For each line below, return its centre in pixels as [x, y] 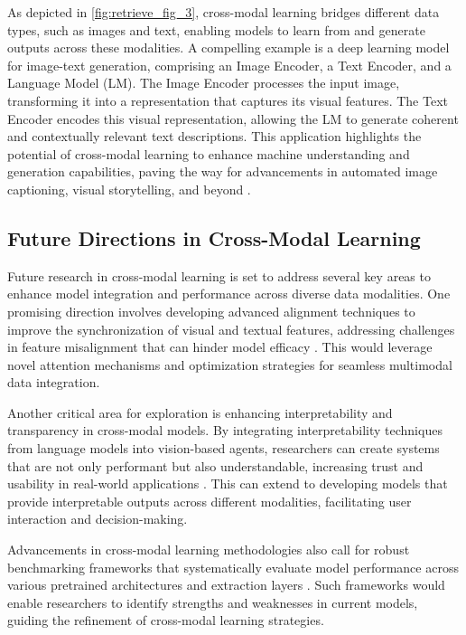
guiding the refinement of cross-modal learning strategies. [166, 620]
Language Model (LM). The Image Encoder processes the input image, [204, 83]
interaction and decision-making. [98, 519]
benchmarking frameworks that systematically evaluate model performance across [233, 567]
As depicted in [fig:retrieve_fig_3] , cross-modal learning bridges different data [224, 12]
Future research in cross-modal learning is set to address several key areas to [219, 275]
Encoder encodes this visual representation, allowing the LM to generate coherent [233, 118]
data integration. [54, 382]
